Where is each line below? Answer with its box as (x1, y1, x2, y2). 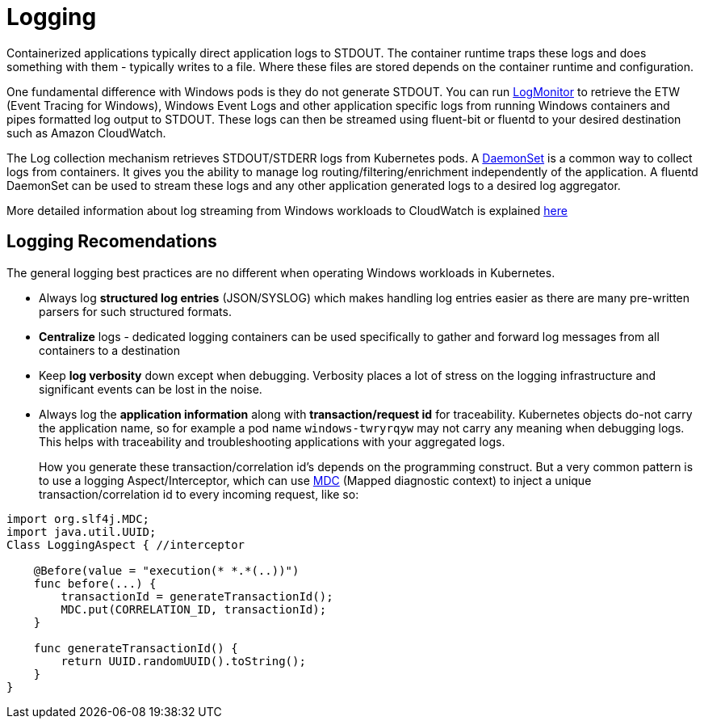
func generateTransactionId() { (33, 641, 238, 655)
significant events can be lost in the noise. (39, 381, 262, 396)
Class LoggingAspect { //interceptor (6, 537, 245, 551)
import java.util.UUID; (6, 525, 157, 538)
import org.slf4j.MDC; (6, 512, 150, 525)
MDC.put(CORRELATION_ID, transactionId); (61, 602, 327, 616)
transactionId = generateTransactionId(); (61, 589, 333, 603)
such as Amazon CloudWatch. (6, 125, 166, 140)
